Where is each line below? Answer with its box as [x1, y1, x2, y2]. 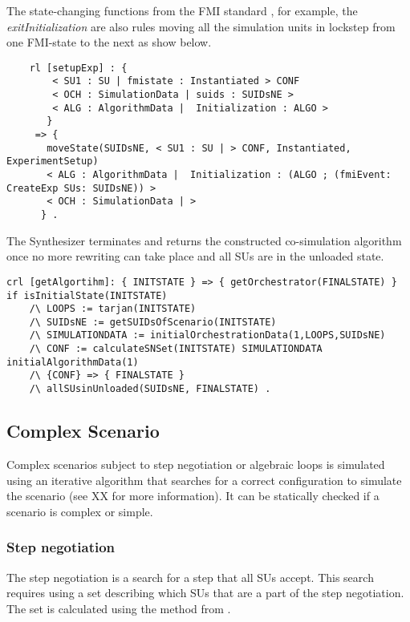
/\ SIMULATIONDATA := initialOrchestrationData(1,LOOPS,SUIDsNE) [29, 329, 386, 341]
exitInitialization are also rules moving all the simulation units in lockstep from [6, 18, 396, 34]
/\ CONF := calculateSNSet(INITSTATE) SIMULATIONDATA [29, 343, 323, 355]
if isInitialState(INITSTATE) [6, 289, 168, 301]
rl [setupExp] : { [29, 62, 128, 74]
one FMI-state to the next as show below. [6, 34, 212, 50]
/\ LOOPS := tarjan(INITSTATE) [29, 303, 197, 315]
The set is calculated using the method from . [6, 600, 231, 616]
